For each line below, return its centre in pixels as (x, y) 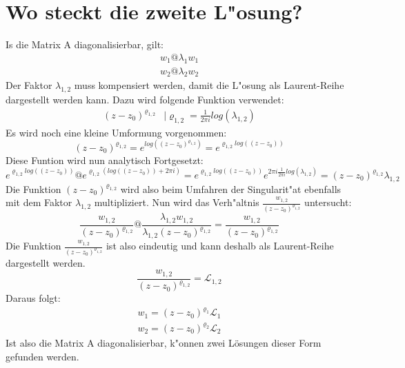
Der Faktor (29, 85)
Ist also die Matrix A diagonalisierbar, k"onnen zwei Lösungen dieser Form (164, 342)
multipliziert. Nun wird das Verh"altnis (177, 202)
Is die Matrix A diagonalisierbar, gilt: (85, 44)
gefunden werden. (42, 356)
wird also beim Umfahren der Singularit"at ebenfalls (231, 188)
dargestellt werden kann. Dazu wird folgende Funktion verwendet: (145, 100)
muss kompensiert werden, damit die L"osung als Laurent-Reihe (209, 85)
